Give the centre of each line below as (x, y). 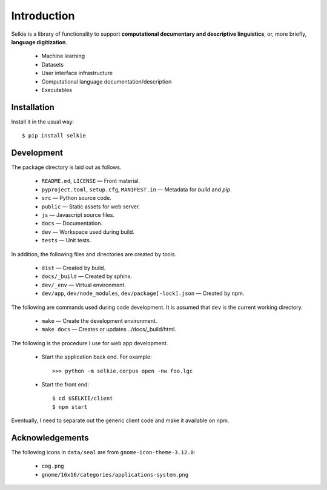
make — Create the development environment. (99, 320)
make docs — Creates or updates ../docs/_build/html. (109, 329)
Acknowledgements (50, 438)
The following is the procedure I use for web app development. (90, 343)
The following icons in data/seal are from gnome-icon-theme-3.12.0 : (103, 452)
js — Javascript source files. (78, 215)
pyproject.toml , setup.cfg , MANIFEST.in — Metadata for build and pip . (137, 189)
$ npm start (70, 407)
